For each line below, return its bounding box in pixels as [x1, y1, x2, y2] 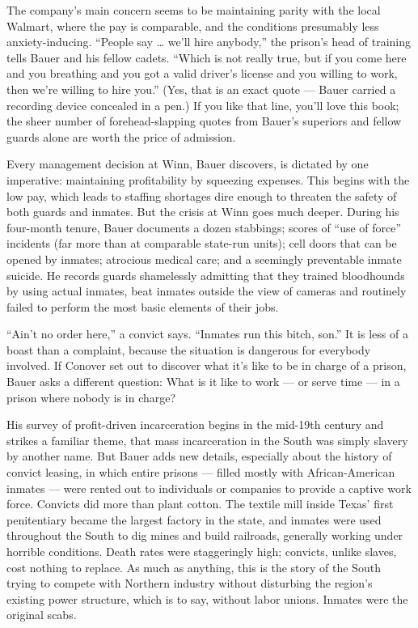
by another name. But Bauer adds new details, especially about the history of [6, 448, 392, 465]
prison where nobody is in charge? [6, 388, 176, 405]
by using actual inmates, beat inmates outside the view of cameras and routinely [6, 282, 407, 299]
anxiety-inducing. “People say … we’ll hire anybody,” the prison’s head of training [6, 33, 411, 50]
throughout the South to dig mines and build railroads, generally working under [6, 527, 403, 544]
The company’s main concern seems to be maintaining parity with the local [6, 2, 381, 18]
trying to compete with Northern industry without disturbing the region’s [6, 575, 373, 592]
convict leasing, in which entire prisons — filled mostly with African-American [6, 464, 395, 481]
